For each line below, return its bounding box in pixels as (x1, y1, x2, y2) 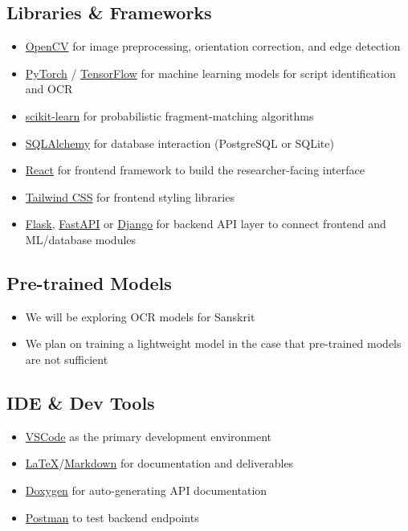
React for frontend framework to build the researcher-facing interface (25, 161, 365, 178)
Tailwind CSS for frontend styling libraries (25, 188, 235, 205)
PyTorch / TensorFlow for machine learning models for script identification (25, 64, 396, 81)
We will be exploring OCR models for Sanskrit (25, 308, 255, 325)
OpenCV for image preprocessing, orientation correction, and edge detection (25, 38, 401, 55)
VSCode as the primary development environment (25, 427, 272, 444)
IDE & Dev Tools (6, 390, 155, 415)
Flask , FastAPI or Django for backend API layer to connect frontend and (25, 215, 386, 232)
